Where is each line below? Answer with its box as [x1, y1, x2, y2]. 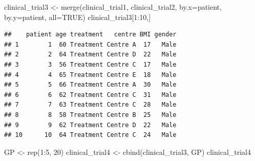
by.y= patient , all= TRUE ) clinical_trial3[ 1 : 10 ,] [4, 11, 151, 22]
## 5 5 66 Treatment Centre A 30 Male [4, 81, 177, 89]
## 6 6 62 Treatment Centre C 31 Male [4, 91, 177, 98]
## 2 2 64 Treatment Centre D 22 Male [4, 51, 177, 58]
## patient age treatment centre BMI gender [4, 31, 177, 38]
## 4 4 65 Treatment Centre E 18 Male [4, 71, 177, 78]
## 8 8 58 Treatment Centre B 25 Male [4, 111, 177, 118]
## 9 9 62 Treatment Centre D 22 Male [4, 121, 177, 129]
